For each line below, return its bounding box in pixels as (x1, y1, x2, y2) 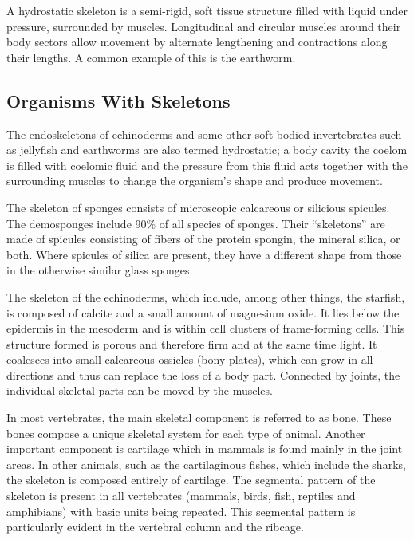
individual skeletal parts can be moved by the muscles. (6, 382, 273, 399)
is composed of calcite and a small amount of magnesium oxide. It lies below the (6, 304, 400, 321)
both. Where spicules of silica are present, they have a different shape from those (6, 246, 402, 262)
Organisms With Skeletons (6, 88, 231, 112)
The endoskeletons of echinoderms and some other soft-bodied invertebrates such (6, 125, 402, 142)
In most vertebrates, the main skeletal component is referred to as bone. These (6, 409, 392, 426)
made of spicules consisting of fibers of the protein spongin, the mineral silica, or (6, 231, 400, 247)
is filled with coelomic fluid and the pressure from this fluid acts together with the (6, 156, 408, 173)
